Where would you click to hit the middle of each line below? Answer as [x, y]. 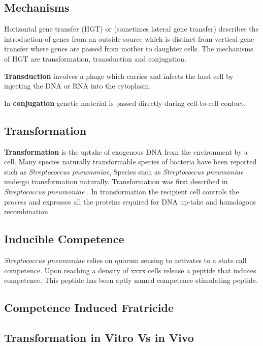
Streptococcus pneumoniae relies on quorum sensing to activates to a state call [125, 260]
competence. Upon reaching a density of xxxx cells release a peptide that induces [130, 270]
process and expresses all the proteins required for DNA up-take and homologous [130, 201]
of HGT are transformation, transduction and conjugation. [95, 58]
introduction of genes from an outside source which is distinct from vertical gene [129, 38]
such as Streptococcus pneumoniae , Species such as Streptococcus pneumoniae [124, 171]
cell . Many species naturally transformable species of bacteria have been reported [130, 162]
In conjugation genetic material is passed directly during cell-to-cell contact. [125, 103]
